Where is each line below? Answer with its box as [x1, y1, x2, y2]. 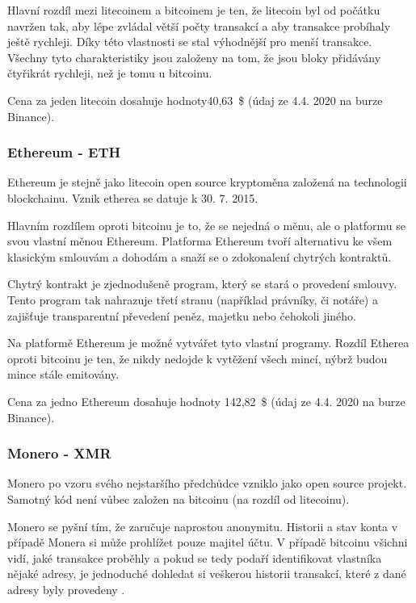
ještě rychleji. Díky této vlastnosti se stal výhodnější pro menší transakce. [7, 33, 372, 50]
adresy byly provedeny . [7, 580, 125, 597]
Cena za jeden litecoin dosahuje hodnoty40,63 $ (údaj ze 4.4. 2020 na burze [7, 91, 383, 108]
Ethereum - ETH [7, 142, 121, 162]
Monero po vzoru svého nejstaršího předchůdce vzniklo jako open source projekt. [7, 475, 407, 492]
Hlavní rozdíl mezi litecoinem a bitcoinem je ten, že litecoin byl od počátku [7, 2, 380, 18]
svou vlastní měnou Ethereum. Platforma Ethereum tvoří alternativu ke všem [7, 232, 393, 249]
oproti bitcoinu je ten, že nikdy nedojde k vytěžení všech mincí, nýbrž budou [7, 350, 388, 366]
